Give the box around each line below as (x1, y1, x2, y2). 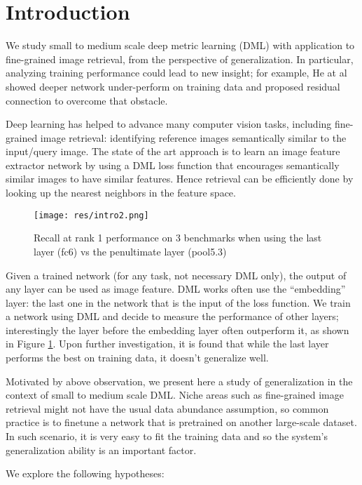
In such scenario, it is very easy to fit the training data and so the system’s (6, 429, 328, 444)
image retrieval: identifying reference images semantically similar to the (40, 130, 347, 145)
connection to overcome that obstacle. (6, 93, 168, 107)
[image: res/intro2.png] (34, 210, 149, 220)
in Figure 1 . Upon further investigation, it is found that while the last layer (6, 336, 329, 351)
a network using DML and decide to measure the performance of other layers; (6, 309, 339, 324)
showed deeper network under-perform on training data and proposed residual (6, 79, 340, 93)
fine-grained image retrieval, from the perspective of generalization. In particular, (6, 51, 354, 66)
